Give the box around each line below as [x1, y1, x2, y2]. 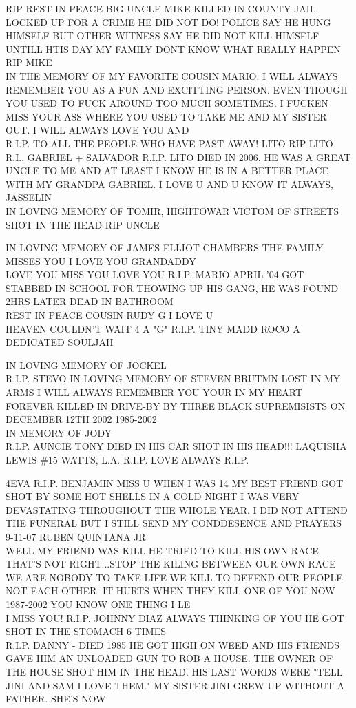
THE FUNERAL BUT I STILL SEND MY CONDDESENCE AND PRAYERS [6, 516, 342, 530]
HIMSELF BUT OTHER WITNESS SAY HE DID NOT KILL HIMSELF [6, 28, 320, 43]
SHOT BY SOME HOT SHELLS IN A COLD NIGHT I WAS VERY [6, 489, 300, 503]
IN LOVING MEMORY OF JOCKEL [6, 357, 167, 372]
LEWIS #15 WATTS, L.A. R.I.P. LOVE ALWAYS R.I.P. [6, 452, 249, 466]
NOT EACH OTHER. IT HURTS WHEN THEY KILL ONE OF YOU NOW [6, 583, 335, 598]
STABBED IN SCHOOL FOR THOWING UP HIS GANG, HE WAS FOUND [6, 280, 339, 295]
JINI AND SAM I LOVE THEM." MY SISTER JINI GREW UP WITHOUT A [6, 678, 345, 692]
